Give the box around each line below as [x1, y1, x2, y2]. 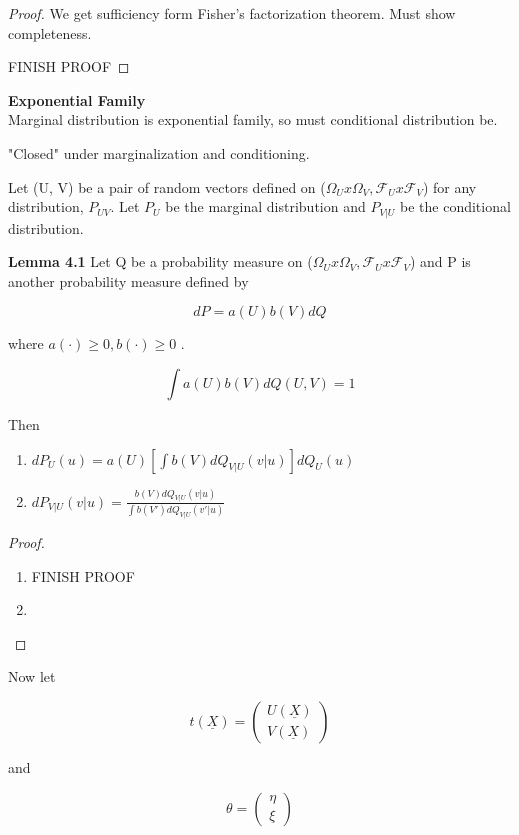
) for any [422, 176, 477, 197]
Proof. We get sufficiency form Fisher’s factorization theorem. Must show [8, 3, 456, 23]
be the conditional [400, 196, 511, 217]
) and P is [409, 251, 471, 272]
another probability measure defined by [8, 270, 249, 291]
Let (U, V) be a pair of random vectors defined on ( [8, 176, 326, 197]
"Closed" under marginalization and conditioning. [8, 142, 310, 163]
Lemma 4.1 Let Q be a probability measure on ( [8, 251, 313, 272]
